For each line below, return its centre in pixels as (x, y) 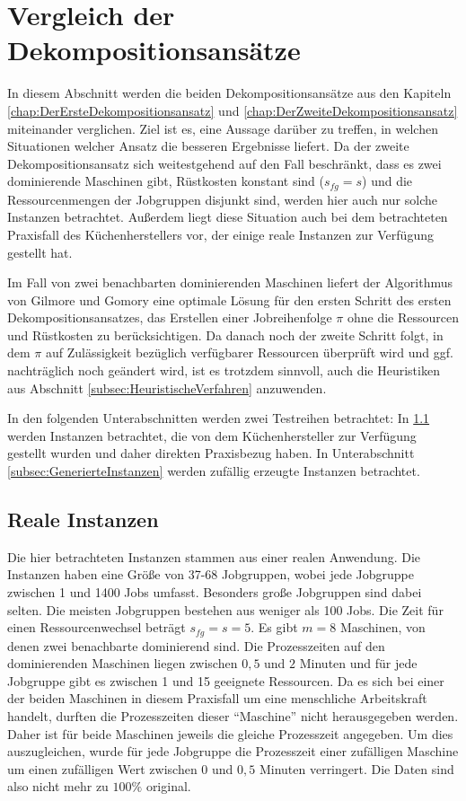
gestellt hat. (40, 252)
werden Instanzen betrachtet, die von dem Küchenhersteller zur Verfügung (212, 435)
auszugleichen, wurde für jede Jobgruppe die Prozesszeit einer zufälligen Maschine (233, 751)
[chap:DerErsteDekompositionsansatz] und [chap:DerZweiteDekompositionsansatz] (233, 110)
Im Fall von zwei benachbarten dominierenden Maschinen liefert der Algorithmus (230, 282)
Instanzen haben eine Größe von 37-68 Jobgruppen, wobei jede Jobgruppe (211, 574)
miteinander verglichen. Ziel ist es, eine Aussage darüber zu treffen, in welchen (223, 128)
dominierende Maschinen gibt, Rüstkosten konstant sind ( (166, 181)
